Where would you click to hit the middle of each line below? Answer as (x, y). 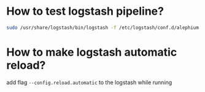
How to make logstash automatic (92, 52)
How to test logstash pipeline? (85, 11)
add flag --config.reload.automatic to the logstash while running (89, 82)
